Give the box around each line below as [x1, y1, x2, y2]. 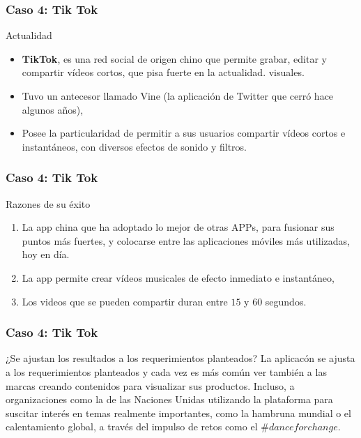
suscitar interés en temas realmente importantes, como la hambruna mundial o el [6, 405, 351, 420]
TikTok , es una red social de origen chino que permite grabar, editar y [22, 51, 327, 66]
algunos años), [22, 102, 84, 116]
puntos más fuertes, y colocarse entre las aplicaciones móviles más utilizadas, [22, 233, 350, 248]
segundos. [265, 294, 307, 308]
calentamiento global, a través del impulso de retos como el [6, 419, 258, 434]
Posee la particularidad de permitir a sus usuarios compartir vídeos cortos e [22, 126, 346, 140]
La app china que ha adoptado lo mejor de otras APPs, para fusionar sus [22, 220, 335, 234]
